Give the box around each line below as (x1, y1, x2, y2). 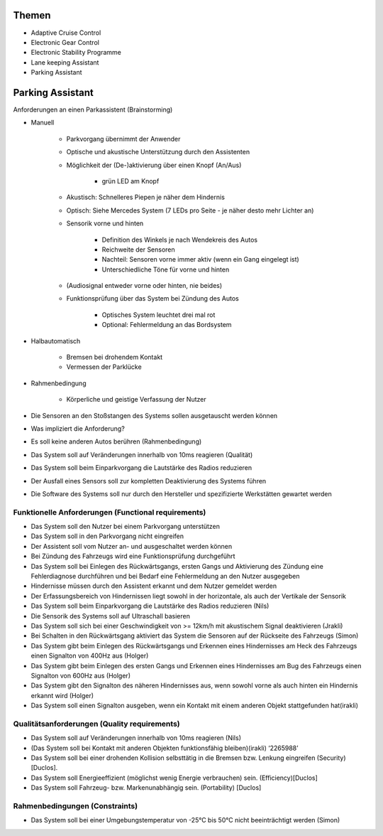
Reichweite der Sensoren (101, 245, 175, 254)
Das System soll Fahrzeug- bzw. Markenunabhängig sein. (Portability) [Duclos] (30, 783, 262, 792)
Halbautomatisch (30, 336, 81, 345)
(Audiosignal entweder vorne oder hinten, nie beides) (66, 282, 223, 290)
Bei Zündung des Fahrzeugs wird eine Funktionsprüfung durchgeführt (30, 552, 235, 561)
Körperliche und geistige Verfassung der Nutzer (66, 395, 206, 404)
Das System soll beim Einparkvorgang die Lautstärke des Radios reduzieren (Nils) (30, 601, 270, 611)
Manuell (30, 118, 55, 127)
